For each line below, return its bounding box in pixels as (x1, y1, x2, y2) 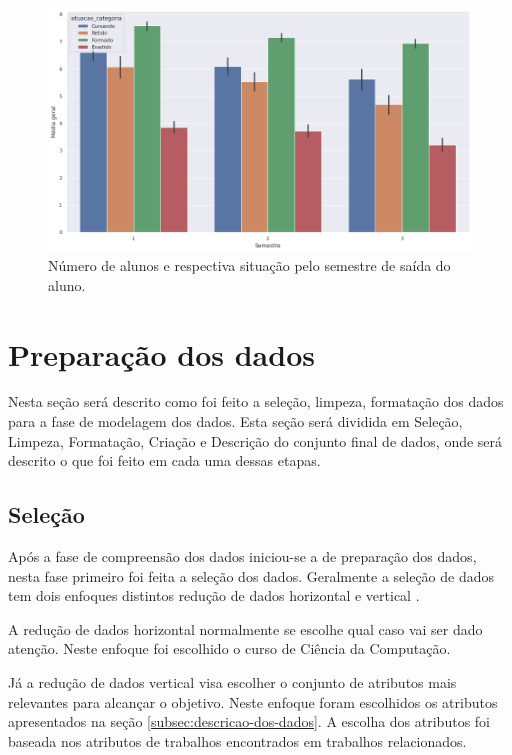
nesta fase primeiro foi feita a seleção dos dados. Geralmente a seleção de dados (8, 565, 495, 586)
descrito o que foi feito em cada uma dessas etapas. (8, 450, 321, 471)
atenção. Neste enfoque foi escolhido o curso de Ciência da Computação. (8, 638, 451, 659)
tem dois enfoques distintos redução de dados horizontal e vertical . (8, 585, 420, 606)
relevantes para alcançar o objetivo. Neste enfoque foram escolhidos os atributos (8, 691, 498, 712)
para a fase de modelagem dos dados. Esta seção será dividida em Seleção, (8, 411, 463, 432)
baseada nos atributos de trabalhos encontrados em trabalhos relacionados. (8, 730, 467, 751)
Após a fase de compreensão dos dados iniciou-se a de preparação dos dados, (8, 546, 477, 567)
